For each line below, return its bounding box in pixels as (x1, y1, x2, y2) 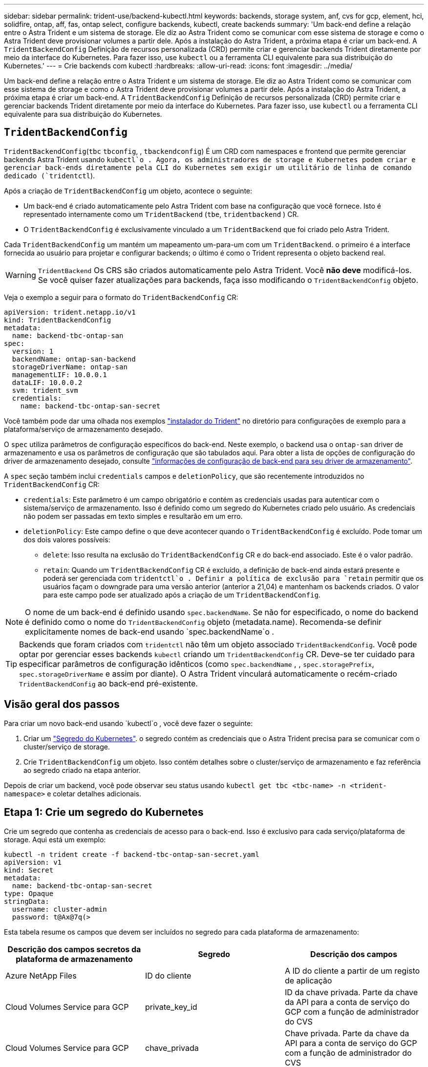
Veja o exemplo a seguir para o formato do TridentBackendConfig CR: (4, 293, 238, 301)
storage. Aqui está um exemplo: (4, 835, 106, 844)
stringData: (4, 897, 49, 905)
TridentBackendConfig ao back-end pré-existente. (19, 678, 198, 688)
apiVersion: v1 (4, 858, 62, 866)
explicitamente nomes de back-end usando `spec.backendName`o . (25, 626, 274, 637)
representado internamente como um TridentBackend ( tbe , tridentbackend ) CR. (23, 210, 299, 218)
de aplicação (284, 975, 332, 985)
